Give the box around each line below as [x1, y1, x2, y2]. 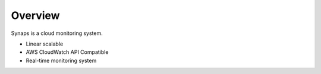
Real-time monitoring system [26, 57, 97, 64]
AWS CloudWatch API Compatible [26, 49, 109, 56]
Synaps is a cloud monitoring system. [11, 30, 103, 37]
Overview [11, 9, 60, 22]
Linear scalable [26, 40, 64, 47]
